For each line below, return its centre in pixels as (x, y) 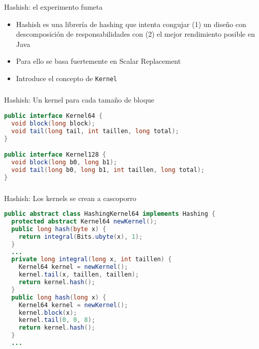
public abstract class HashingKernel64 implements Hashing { (110, 214)
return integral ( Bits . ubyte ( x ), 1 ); (81, 236)
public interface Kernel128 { (55, 155)
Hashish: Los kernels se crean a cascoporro (70, 198)
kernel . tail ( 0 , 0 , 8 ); (57, 320)
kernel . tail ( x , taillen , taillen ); (79, 275)
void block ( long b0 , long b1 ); (64, 163)
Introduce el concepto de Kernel (66, 78)
